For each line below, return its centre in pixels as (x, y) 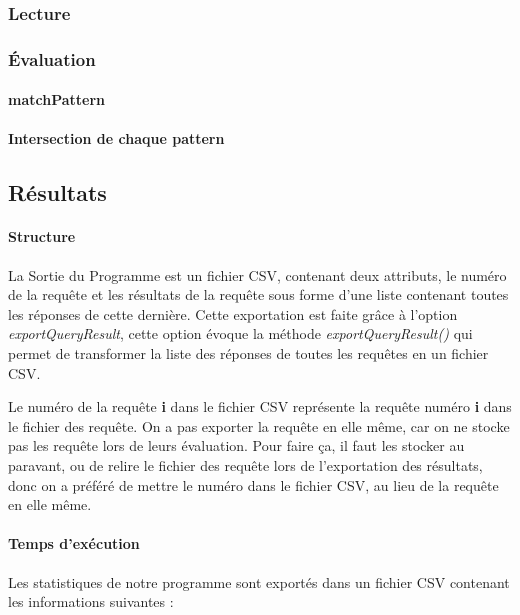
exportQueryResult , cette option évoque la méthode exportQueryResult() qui (240, 333)
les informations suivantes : (91, 601)
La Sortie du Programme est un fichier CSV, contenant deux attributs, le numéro (257, 274)
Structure (42, 236)
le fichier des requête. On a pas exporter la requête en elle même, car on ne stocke (259, 425)
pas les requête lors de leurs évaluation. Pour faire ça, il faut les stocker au (236, 445)
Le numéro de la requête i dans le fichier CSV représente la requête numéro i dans (260, 406)
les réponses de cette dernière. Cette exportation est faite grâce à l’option (233, 313)
